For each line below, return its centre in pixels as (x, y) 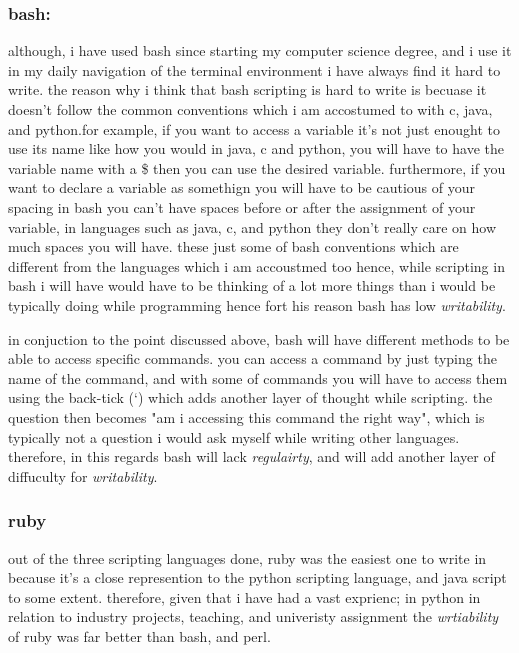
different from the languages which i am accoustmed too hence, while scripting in (256, 265)
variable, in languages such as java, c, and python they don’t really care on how (252, 226)
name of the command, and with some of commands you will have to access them (258, 377)
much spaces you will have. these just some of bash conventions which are (233, 246)
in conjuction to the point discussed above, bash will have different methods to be (259, 338)
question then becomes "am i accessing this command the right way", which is (246, 416)
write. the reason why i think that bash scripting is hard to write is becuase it (247, 89)
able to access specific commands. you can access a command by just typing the (252, 358)
